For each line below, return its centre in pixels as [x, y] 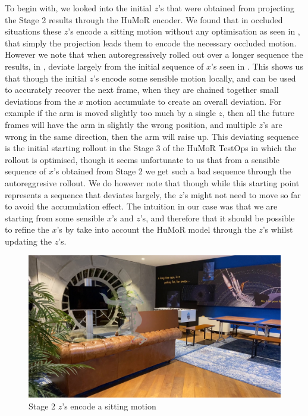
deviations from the [40, 101]
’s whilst [278, 229]
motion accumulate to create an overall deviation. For [184, 101]
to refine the [27, 229]
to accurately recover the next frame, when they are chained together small [142, 90]
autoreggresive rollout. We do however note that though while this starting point [152, 182]
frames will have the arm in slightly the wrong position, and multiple [131, 124]
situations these [33, 31]
